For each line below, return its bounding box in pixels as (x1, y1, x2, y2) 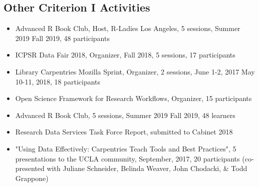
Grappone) (15, 172, 49, 183)
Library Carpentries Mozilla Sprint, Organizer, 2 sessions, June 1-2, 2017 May (15, 66, 255, 76)
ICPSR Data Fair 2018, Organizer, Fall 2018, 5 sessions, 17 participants (15, 49, 235, 60)
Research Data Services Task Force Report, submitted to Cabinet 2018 (15, 126, 233, 137)
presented (15, 163, 45, 173)
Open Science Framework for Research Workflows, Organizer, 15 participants (15, 93, 252, 103)
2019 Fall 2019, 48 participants (15, 32, 110, 43)
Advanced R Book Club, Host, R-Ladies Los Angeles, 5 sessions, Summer (15, 23, 240, 33)
